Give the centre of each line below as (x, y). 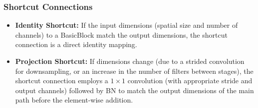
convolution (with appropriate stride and (190, 81)
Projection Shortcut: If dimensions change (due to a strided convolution (130, 61)
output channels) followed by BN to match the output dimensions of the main (134, 90)
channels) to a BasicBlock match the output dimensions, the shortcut (121, 34)
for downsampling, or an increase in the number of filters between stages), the (134, 71)
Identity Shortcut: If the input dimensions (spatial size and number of (127, 25)
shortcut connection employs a (62, 81)
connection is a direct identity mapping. (76, 44)
